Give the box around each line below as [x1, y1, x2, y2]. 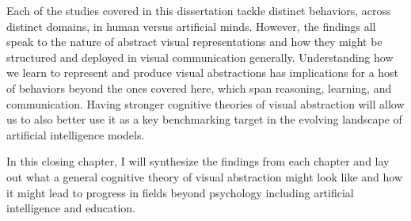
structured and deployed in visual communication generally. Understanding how [6, 48, 394, 65]
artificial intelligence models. [6, 126, 145, 143]
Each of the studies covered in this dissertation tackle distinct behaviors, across [6, 2, 391, 18]
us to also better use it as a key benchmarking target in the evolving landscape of [6, 111, 402, 128]
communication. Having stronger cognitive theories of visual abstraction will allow [6, 95, 405, 112]
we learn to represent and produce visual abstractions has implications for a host [6, 64, 399, 81]
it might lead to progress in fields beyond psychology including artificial [6, 184, 354, 200]
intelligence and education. [6, 200, 135, 216]
